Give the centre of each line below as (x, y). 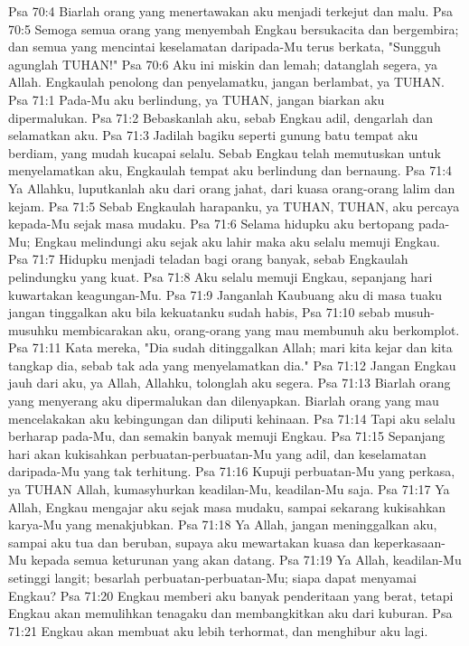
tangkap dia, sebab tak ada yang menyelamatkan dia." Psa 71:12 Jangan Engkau (232, 365)
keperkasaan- (409, 542)
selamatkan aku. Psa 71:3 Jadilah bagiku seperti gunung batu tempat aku (213, 135)
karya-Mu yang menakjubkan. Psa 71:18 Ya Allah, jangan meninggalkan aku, (223, 524)
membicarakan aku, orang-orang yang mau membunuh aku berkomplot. (261, 329)
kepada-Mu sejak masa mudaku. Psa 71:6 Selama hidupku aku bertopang (211, 224)
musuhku (33, 329)
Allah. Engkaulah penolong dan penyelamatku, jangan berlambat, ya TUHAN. (226, 82)
